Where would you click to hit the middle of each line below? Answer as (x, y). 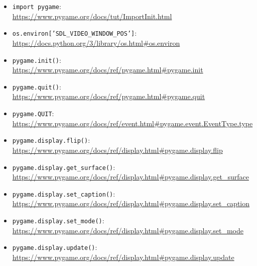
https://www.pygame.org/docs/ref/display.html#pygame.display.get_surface (131, 177)
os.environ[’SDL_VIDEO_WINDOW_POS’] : (75, 33)
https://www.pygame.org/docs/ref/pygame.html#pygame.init (108, 70)
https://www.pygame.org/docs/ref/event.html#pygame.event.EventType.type (133, 123)
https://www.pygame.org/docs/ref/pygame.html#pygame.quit (109, 96)
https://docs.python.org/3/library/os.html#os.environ (96, 42)
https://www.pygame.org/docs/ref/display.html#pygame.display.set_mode (128, 230)
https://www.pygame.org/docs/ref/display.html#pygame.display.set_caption (131, 203)
